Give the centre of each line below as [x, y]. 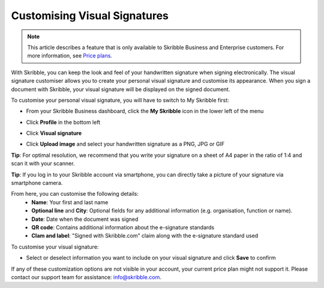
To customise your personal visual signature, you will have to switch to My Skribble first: [120, 100]
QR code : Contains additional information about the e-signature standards [123, 227]
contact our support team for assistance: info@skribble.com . [86, 277]
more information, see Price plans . [70, 56]
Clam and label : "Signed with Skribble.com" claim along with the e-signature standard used [145, 236]
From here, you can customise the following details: [75, 194]
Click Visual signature [54, 133]
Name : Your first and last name [70, 202]
